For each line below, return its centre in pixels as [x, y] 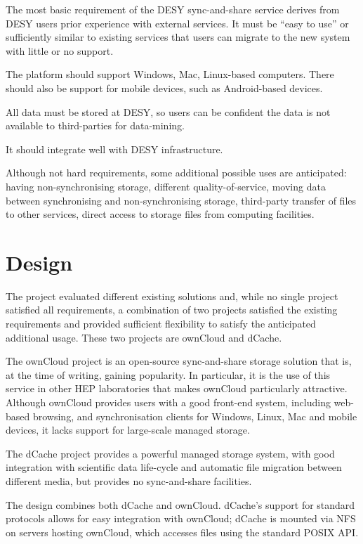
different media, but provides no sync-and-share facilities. [129, 480]
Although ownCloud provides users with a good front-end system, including [168, 402]
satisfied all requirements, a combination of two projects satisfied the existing [172, 310]
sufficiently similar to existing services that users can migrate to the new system [178, 37]
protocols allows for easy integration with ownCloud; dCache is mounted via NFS [181, 518]
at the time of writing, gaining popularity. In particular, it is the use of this [168, 374]
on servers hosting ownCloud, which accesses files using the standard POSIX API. [182, 532]
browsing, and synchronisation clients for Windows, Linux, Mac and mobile [195, 416]
